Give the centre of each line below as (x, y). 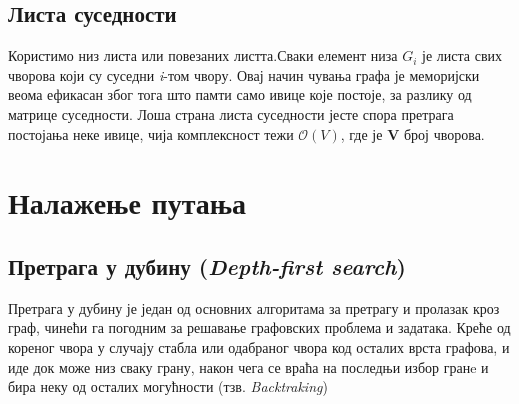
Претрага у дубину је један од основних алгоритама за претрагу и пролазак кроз (254, 307)
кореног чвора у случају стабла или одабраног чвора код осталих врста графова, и (259, 346)
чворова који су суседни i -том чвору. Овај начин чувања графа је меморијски (244, 74)
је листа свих (462, 55)
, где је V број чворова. (412, 133)
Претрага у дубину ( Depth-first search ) (207, 265)
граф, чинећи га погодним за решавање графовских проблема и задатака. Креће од (259, 327)
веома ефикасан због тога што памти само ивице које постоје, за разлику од (240, 94)
